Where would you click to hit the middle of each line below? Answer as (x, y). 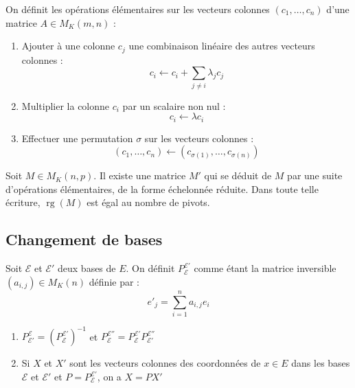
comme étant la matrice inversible (265, 268)
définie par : (114, 281)
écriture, (23, 202)
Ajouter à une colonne (68, 46)
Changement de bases (84, 239)
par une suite (315, 175)
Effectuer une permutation (77, 138)
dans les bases (321, 363)
